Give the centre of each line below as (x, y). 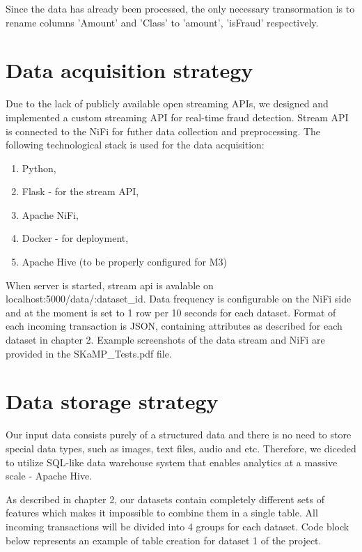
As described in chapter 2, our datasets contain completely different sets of (165, 499)
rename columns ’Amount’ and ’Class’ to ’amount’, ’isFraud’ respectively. (162, 22)
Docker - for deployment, (75, 238)
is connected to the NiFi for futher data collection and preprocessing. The (163, 131)
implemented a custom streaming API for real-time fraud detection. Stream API (177, 117)
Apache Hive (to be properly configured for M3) (124, 262)
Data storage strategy (112, 401)
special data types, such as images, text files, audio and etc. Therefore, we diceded (181, 448)
